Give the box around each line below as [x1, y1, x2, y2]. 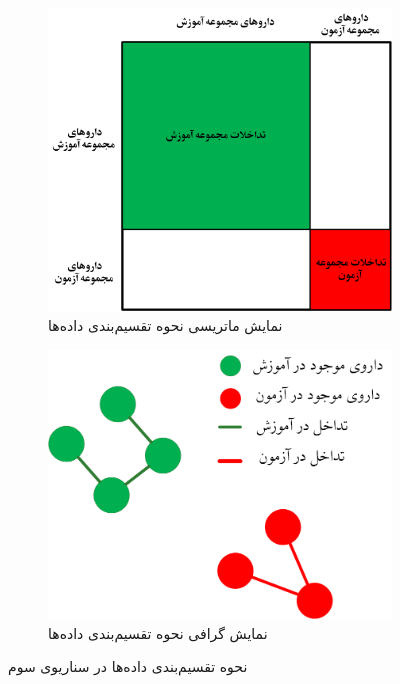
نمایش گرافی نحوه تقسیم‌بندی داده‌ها [48, 622, 268, 643]
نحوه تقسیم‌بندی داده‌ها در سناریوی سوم [8, 656, 248, 677]
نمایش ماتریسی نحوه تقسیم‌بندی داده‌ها [48, 314, 283, 335]
